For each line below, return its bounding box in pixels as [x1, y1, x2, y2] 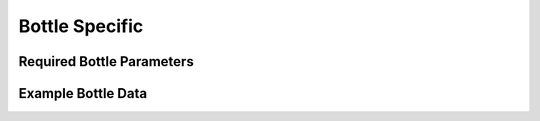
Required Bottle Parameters [18, 53, 194, 70]
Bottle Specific [18, 15, 144, 37]
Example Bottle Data [18, 85, 148, 102]
